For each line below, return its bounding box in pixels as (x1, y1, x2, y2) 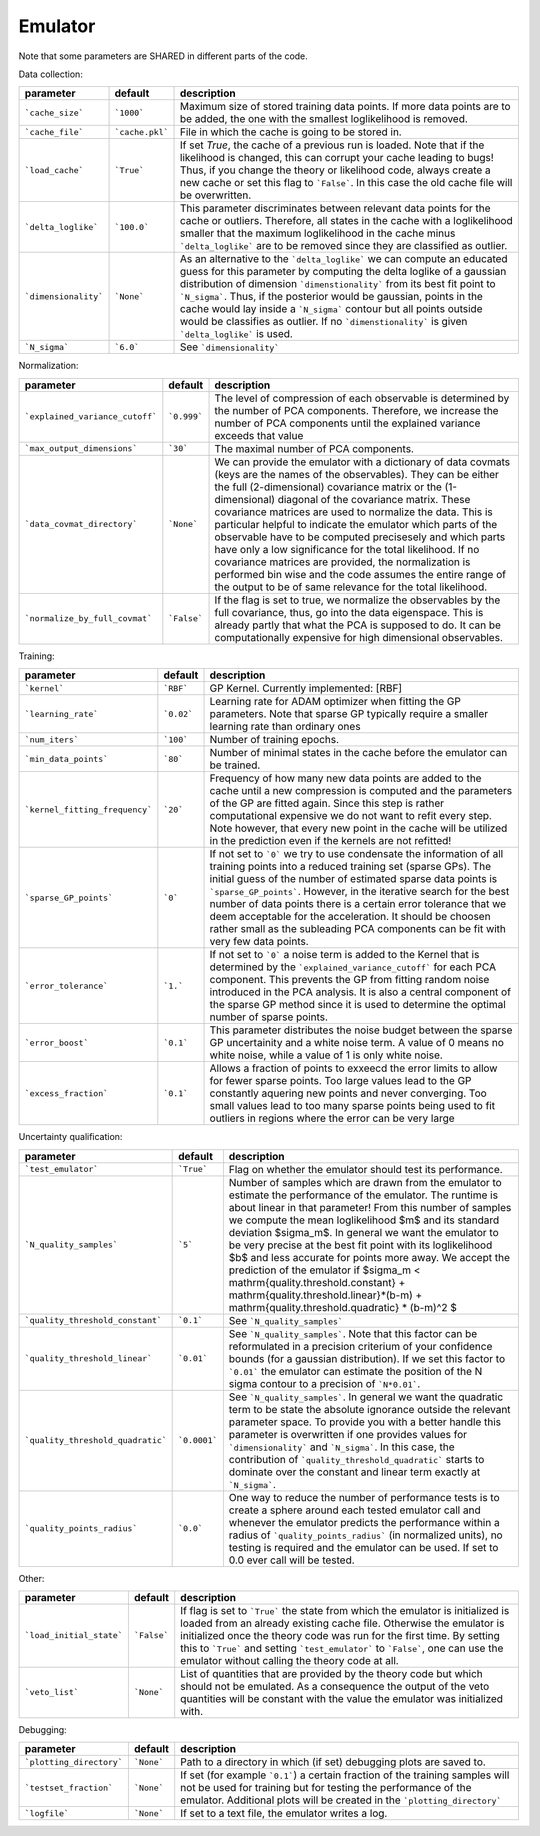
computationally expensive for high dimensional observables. (214, 630, 504, 644)
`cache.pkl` (114, 126, 169, 137)
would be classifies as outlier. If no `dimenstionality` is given (180, 315, 468, 329)
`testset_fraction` (24, 1782, 114, 1793)
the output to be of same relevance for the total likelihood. (214, 580, 488, 594)
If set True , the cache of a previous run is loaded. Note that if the (180, 138, 485, 152)
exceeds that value (214, 428, 304, 442)
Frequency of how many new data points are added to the (209, 771, 482, 785)
